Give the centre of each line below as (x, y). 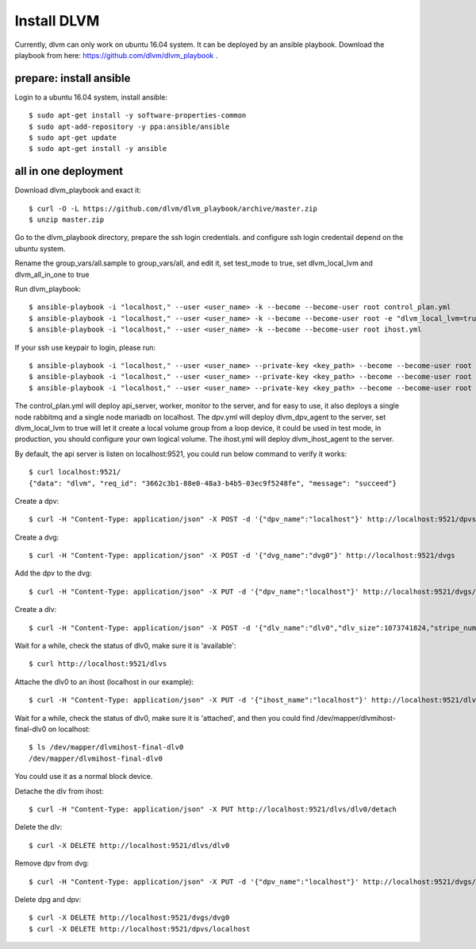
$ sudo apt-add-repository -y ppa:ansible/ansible (129, 126)
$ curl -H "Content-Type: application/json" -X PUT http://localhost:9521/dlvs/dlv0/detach (213, 809)
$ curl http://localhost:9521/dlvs (98, 664)
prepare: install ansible (73, 78)
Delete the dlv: (38, 827)
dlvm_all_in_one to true (52, 274)
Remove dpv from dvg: (52, 863)
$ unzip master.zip (67, 220)
